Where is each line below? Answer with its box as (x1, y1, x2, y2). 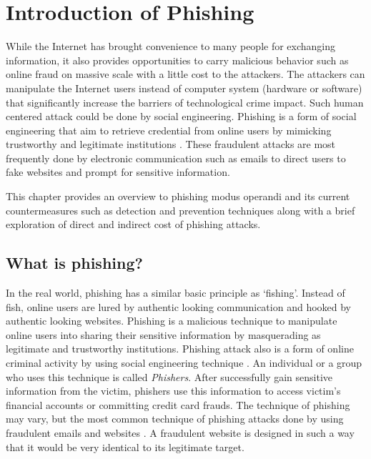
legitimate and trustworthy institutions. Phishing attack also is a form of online (6, 341, 354, 356)
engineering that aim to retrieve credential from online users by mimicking (6, 122, 332, 137)
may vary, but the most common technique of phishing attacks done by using (6, 411, 344, 426)
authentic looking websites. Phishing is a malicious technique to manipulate (6, 313, 337, 328)
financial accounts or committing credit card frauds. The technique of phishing (6, 397, 350, 412)
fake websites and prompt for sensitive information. (6, 164, 230, 179)
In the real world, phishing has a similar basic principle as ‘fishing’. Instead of (6, 285, 345, 300)
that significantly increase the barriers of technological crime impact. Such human (6, 94, 364, 109)
